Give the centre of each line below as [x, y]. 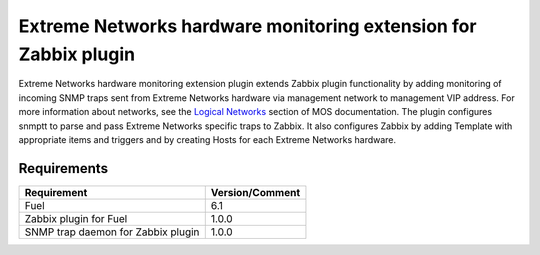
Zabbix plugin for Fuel [76, 218]
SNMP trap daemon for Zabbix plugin [112, 232]
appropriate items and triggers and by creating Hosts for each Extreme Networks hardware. [207, 139]
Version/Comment [255, 192]
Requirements [63, 168]
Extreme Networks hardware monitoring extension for [247, 26]
